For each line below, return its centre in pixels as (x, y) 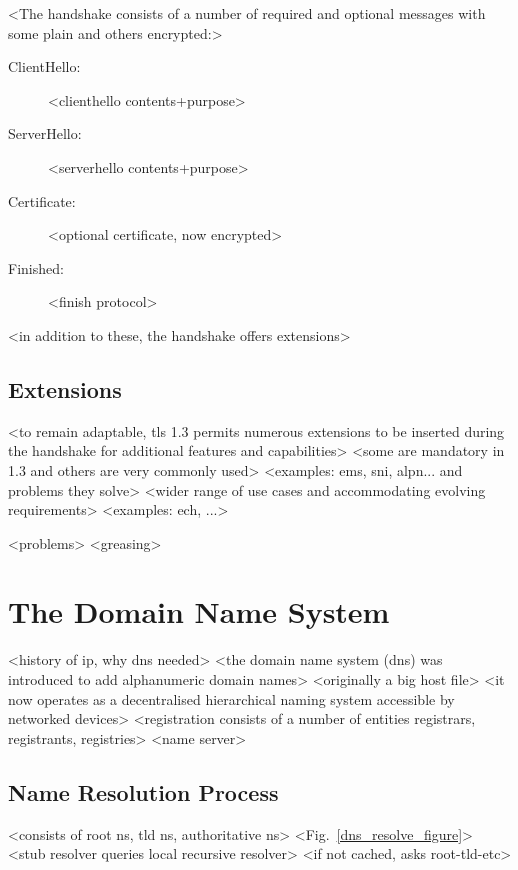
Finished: (36, 267)
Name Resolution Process (143, 791)
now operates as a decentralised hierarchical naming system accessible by (231, 698)
